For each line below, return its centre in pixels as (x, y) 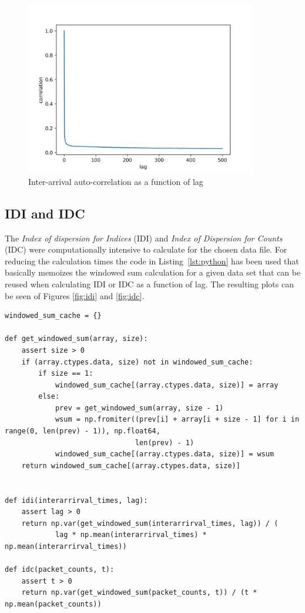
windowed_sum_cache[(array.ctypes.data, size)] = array (167, 385)
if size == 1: (66, 374)
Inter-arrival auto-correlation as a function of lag (116, 181)
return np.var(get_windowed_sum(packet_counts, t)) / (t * (139, 593)
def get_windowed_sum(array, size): (76, 339)
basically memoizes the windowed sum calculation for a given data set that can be (153, 272)
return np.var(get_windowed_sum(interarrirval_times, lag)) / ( (150, 523)
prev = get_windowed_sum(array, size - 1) (139, 408)
